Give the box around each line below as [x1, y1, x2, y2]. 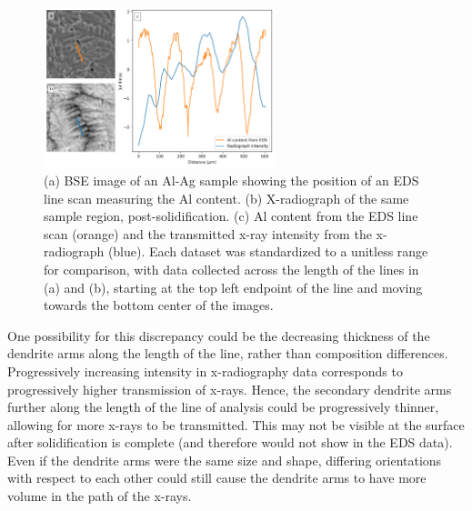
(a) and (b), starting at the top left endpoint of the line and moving [44, 277, 423, 296]
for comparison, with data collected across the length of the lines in [44, 259, 419, 278]
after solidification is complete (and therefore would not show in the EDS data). [7, 433, 453, 452]
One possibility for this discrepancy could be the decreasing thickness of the [7, 326, 430, 345]
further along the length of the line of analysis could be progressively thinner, [7, 397, 439, 416]
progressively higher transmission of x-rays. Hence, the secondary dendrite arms [7, 379, 452, 398]
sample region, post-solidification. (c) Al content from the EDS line [44, 206, 418, 225]
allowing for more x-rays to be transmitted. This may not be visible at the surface [7, 415, 465, 434]
